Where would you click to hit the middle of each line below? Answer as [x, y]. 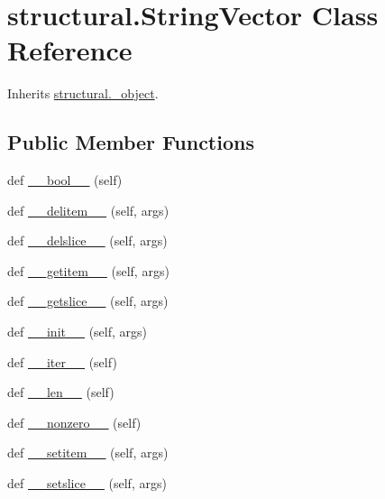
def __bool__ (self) [65, 180]
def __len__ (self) [61, 392]
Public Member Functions [131, 142]
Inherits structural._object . [83, 93]
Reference [70, 50]
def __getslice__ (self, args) [88, 301]
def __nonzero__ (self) [74, 422]
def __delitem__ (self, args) [88, 210]
